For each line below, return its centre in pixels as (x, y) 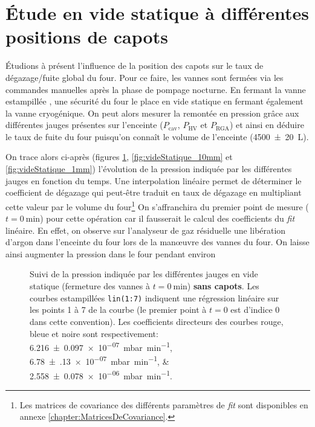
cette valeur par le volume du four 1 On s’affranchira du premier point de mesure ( (157, 205)
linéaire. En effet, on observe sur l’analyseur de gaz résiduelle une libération (146, 230)
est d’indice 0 (255, 310)
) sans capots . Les (223, 286)
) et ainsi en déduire (267, 125)
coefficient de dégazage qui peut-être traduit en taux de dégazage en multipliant (154, 192)
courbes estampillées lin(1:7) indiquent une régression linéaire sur (154, 297)
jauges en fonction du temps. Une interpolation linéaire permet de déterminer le (154, 180)
